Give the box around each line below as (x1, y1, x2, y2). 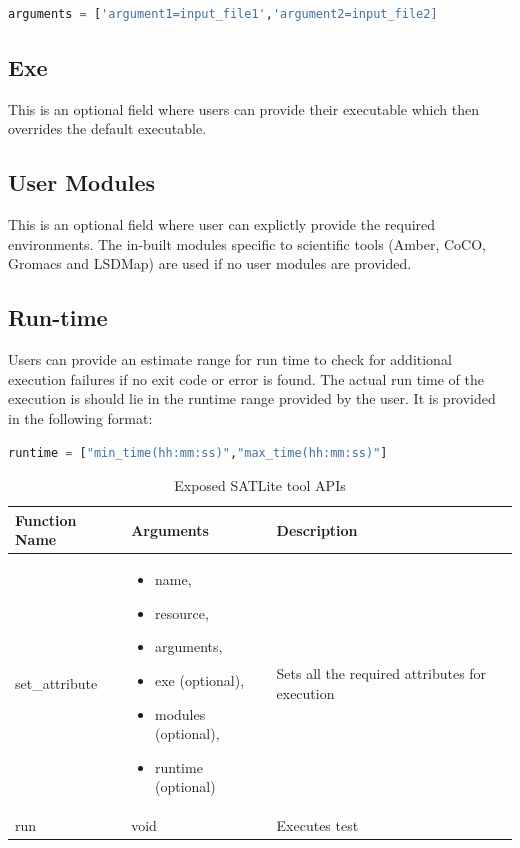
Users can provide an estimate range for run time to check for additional (8, 349, 452, 370)
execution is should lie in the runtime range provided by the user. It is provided (8, 388, 496, 409)
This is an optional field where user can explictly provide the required (8, 214, 436, 235)
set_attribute (15, 672, 98, 693)
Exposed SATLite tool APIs (174, 475, 346, 496)
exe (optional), (154, 669, 245, 690)
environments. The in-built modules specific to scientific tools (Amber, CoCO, (8, 233, 487, 254)
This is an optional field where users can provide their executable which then (8, 98, 480, 119)
